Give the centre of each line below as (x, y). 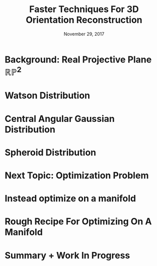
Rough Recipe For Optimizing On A (78, 221)
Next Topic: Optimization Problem (77, 176)
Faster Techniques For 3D (84, 9)
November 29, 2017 (84, 34)
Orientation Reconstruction (84, 20)
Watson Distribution (48, 95)
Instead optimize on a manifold (70, 199)
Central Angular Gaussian (60, 119)
